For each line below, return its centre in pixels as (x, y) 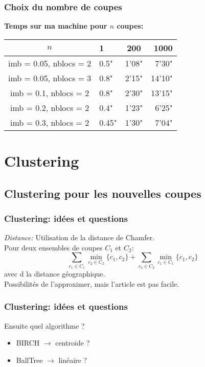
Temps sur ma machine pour (56, 26)
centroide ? (73, 343)
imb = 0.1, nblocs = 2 (50, 93)
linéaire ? (73, 360)
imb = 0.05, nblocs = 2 (50, 63)
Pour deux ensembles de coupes (53, 247)
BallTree (29, 360)
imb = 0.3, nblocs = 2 (50, 122)
